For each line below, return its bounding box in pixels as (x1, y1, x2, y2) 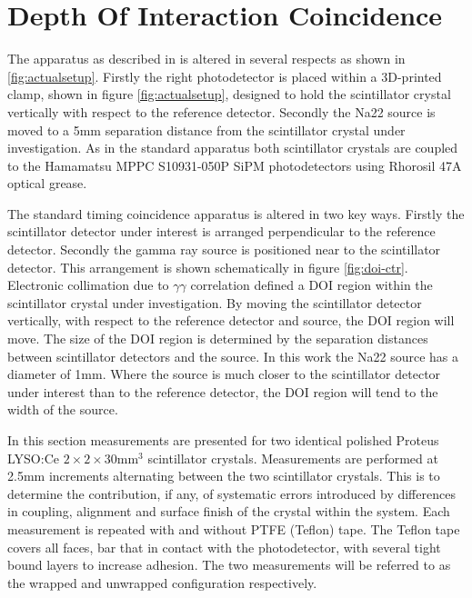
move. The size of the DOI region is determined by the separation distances (7, 329, 428, 348)
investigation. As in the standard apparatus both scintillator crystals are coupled (7, 138, 458, 157)
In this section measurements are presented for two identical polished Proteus (7, 431, 439, 449)
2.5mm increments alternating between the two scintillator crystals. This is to (7, 466, 440, 485)
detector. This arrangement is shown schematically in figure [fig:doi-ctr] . (7, 257, 408, 276)
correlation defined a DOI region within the (190, 275, 433, 294)
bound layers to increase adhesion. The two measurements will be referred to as (7, 555, 451, 574)
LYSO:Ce (7, 448, 59, 467)
